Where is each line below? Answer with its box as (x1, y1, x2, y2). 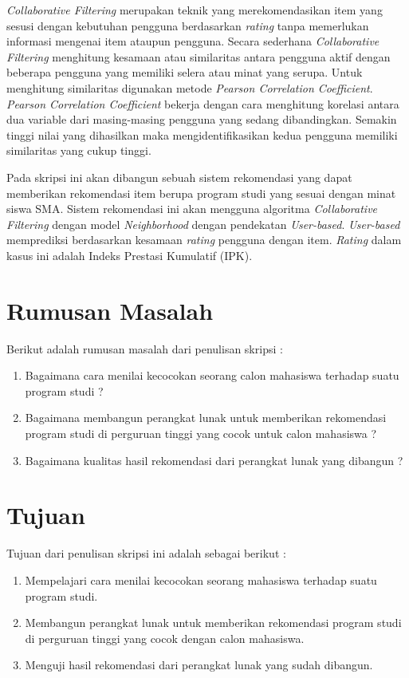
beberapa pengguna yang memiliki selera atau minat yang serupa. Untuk (6, 64, 363, 81)
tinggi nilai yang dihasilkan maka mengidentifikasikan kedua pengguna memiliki (6, 126, 398, 143)
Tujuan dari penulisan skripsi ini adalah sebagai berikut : (6, 545, 286, 562)
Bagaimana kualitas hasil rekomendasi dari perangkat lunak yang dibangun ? (25, 451, 403, 468)
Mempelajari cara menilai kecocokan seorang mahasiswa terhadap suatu (25, 571, 377, 588)
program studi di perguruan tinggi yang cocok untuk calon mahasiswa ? (25, 425, 377, 441)
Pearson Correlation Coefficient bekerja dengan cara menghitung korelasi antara (6, 95, 399, 112)
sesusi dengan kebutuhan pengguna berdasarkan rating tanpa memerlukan (6, 17, 369, 34)
